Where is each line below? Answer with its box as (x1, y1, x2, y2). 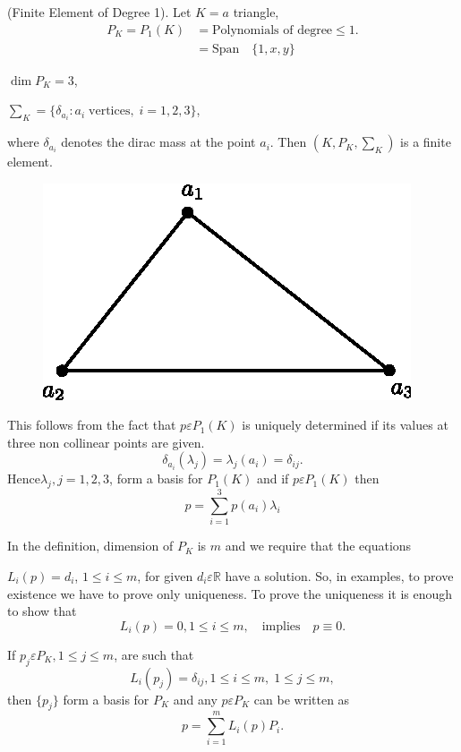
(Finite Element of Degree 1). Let (7, 3, 192, 21)
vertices (89, 105, 131, 118)
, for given (137, 566, 193, 585)
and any (173, 689, 218, 708)
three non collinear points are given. (7, 432, 205, 451)
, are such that (114, 645, 194, 663)
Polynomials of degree (212, 23, 333, 37)
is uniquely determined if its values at (242, 415, 448, 434)
